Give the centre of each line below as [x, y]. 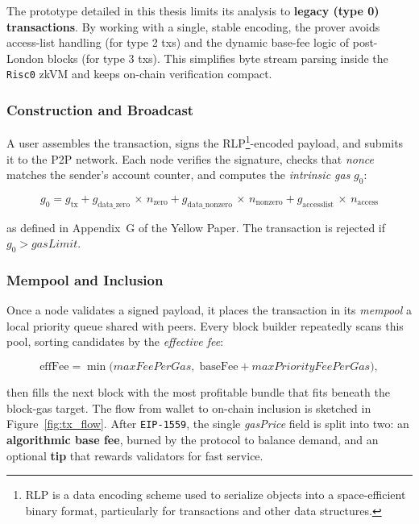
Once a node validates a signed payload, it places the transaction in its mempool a [209, 310]
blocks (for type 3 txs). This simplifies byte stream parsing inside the [218, 58]
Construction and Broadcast [100, 109]
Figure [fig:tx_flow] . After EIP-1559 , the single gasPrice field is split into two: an [208, 424]
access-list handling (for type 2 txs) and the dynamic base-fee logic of [178, 42]
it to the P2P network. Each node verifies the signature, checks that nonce [190, 158]
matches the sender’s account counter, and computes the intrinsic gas [178, 175]
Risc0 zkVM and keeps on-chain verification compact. [139, 74]
